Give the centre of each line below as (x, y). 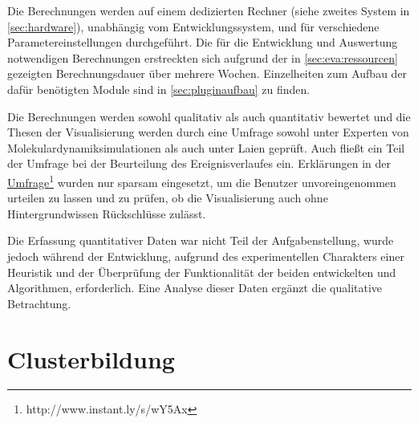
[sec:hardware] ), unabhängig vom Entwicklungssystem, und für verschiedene (193, 26)
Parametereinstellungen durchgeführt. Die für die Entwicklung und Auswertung (203, 42)
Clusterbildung (91, 358)
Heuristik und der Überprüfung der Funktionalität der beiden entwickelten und (202, 272)
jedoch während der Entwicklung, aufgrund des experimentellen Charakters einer (206, 256)
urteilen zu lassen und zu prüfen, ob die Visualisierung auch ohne (168, 198)
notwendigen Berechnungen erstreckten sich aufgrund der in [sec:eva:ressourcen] (203, 57)
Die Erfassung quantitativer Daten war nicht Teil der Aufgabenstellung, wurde (201, 240)
